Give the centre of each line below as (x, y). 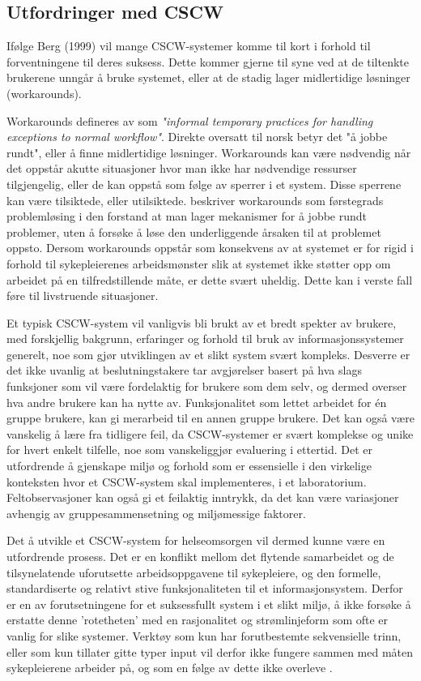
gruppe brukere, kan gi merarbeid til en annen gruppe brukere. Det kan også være (210, 418)
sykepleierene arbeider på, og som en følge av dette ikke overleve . (170, 668)
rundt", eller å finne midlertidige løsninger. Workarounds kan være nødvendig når (209, 152)
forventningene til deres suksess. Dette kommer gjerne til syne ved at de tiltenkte (208, 61)
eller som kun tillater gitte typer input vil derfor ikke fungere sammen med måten (210, 651)
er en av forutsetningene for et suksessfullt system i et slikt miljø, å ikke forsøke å (209, 604)
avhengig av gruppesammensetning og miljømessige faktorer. (156, 513)
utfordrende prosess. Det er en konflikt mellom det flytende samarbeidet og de (200, 557)
